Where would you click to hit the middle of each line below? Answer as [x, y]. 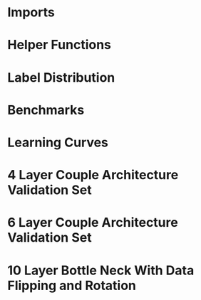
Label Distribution [61, 77]
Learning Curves [58, 142]
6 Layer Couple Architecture [93, 223]
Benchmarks [46, 110]
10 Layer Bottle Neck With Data [101, 270]
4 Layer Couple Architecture [93, 175]
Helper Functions [60, 45]
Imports [31, 12]
